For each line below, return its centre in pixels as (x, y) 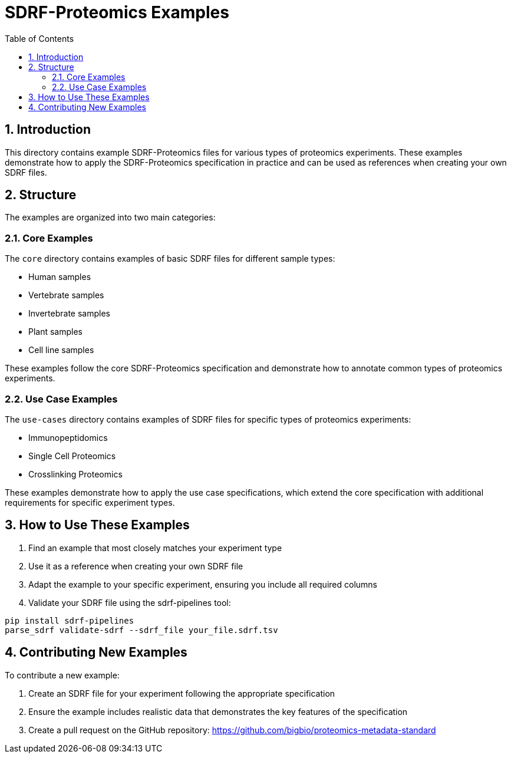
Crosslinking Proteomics (75, 474)
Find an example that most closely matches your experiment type (155, 548)
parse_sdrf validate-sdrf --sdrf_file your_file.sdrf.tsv (141, 630)
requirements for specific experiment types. (90, 502)
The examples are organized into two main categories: (110, 217)
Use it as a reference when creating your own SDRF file (136, 566)
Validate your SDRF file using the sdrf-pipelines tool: (130, 602)
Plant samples (56, 332)
